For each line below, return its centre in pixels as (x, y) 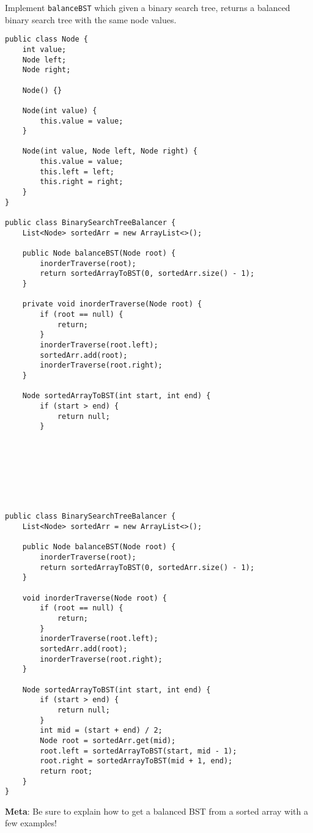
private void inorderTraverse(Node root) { (112, 304)
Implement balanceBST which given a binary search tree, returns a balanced (148, 7)
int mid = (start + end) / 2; (101, 731)
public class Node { (47, 39)
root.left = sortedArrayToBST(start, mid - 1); (138, 751)
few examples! (31, 823)
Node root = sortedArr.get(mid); (108, 740)
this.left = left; (77, 172)
